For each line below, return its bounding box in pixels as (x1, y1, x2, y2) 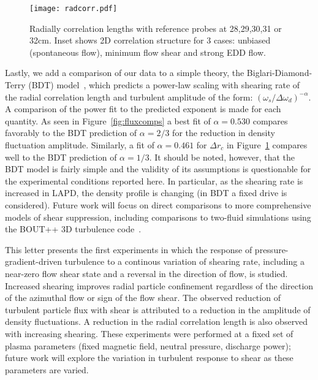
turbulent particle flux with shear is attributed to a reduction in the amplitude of (5, 303, 311, 316)
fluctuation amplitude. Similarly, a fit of (5, 139, 154, 151)
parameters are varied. (5, 363, 89, 376)
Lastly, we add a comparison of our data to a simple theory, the (5, 66, 244, 79)
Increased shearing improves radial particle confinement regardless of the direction (5, 279, 314, 292)
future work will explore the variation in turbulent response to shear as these (5, 351, 293, 364)
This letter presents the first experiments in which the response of (5, 243, 252, 256)
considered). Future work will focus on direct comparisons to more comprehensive (5, 198, 311, 211)
